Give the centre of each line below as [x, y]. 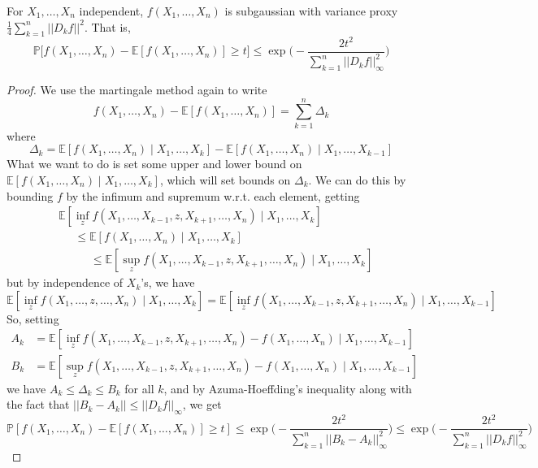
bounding [30, 195]
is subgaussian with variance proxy [311, 11]
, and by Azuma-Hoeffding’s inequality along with [288, 388]
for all [139, 388]
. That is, [107, 26]
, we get [202, 404]
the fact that [38, 404]
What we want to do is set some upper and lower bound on [154, 164]
